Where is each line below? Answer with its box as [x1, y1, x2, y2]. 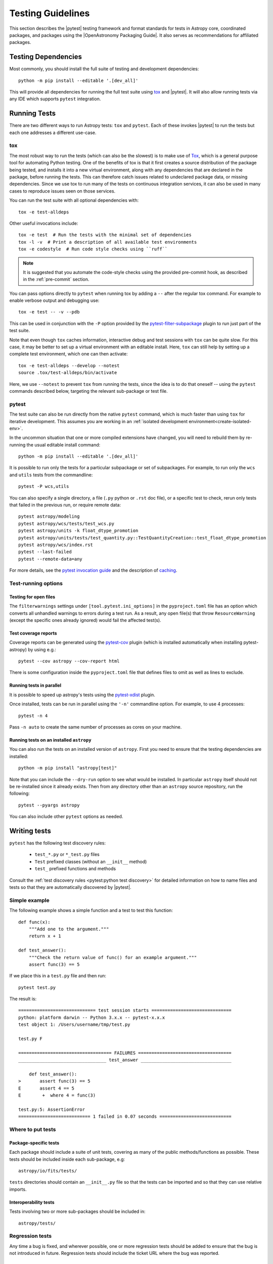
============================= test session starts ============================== [18, 1008, 232, 1013]
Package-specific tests [9, 1140, 60, 1146]
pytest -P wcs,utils [18, 483, 69, 489]
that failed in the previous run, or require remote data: [9, 502, 121, 508]
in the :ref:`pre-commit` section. [23, 276, 89, 283]
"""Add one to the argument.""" [28, 926, 109, 932]
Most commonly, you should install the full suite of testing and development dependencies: [9, 66, 199, 72]
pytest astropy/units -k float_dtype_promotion [18, 528, 139, 533]
